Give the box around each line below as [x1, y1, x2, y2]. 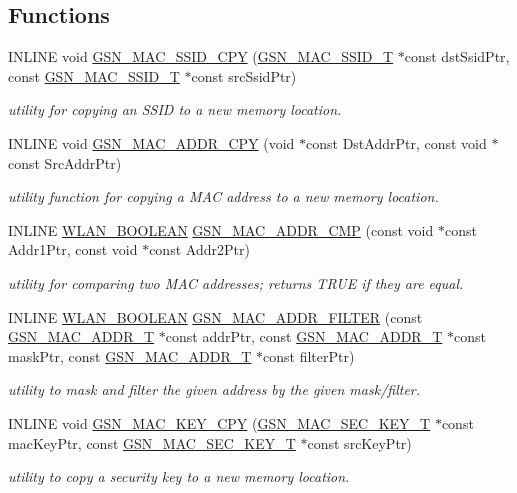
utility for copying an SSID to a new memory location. [8, 99, 342, 120]
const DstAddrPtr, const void [306, 132, 487, 153]
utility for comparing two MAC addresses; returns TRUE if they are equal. [8, 272, 464, 293]
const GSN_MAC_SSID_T [8, 65, 180, 86]
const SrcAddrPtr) [8, 152, 122, 173]
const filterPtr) [263, 345, 355, 366]
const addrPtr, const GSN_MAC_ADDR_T [165, 326, 443, 347]
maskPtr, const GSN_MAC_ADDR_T [8, 345, 252, 366]
